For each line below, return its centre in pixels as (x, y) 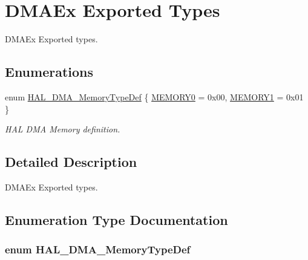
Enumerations (49, 72)
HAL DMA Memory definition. (63, 129)
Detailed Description (71, 162)
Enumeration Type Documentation (116, 219)
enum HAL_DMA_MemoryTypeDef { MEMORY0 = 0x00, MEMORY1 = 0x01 (154, 96)
